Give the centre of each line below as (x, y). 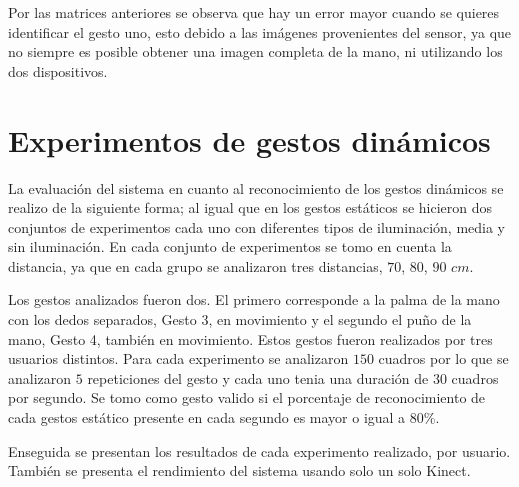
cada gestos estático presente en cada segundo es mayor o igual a (207, 417)
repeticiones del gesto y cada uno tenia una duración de (258, 377)
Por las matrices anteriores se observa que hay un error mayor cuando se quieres (254, 12)
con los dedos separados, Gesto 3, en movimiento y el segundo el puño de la (240, 319)
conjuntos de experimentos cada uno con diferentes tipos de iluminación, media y (256, 226)
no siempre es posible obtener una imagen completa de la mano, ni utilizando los (255, 51)
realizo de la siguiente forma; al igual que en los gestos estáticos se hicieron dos (250, 207)
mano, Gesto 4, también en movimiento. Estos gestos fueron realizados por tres (250, 338)
